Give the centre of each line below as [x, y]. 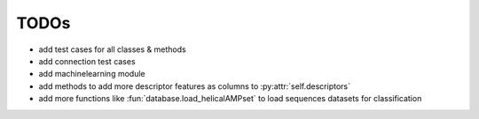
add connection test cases [87, 61]
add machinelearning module [92, 74]
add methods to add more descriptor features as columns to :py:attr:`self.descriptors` [194, 86]
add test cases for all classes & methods [112, 49]
